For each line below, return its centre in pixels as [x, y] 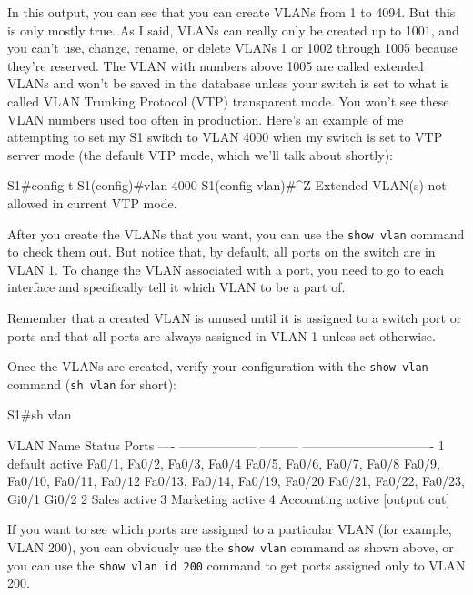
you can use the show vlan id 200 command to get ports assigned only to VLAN [236, 565]
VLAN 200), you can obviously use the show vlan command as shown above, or [231, 547]
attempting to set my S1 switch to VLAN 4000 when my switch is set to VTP [225, 137]
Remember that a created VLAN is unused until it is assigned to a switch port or [235, 317]
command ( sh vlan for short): [92, 383]
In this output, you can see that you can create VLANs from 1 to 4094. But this [231, 12]
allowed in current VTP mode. [92, 202]
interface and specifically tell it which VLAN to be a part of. [176, 287]
